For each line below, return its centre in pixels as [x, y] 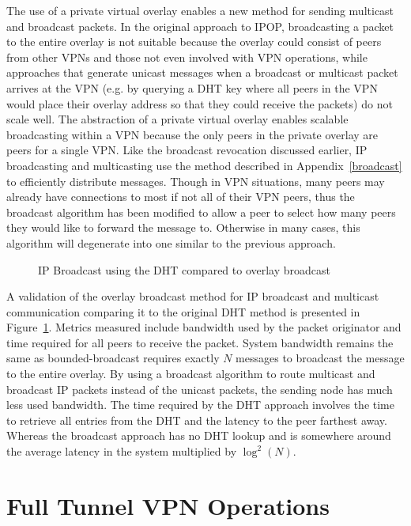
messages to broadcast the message [320, 358]
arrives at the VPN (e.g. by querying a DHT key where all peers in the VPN [192, 87]
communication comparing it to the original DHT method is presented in [183, 311]
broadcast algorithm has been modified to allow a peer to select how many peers [201, 212]
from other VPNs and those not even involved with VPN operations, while [187, 57]
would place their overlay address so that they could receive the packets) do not [200, 103]
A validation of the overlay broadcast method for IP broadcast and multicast [193, 296]
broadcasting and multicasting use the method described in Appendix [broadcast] [204, 165]
